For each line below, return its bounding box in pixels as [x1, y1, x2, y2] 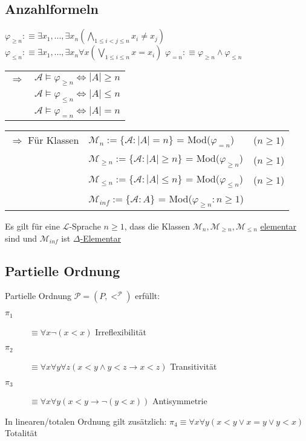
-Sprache [69, 220, 101, 233]
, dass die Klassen [124, 220, 190, 233]
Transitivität [170, 359, 217, 372]
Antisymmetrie [152, 394, 207, 407]
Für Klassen [28, 133, 79, 147]
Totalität [5, 427, 38, 439]
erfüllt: [135, 289, 160, 302]
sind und [5, 231, 37, 244]
